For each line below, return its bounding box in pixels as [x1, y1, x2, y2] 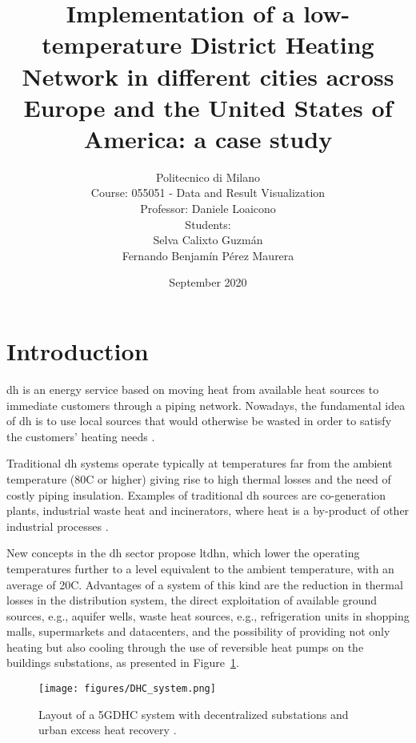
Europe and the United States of [23, 90, 393, 123]
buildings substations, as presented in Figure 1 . [6, 654, 239, 671]
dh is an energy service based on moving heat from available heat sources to [6, 380, 379, 397]
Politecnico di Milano [155, 168, 261, 185]
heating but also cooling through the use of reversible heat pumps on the [6, 638, 364, 655]
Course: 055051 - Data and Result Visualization [90, 184, 326, 201]
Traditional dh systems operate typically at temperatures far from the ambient [6, 455, 393, 472]
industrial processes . [6, 517, 109, 534]
